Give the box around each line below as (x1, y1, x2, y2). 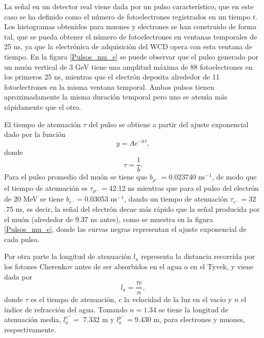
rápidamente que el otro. (4, 101, 82, 112)
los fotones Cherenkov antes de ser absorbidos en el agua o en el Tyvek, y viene (4, 261, 254, 271)
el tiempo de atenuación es (4, 182, 88, 193)
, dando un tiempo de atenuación (124, 193, 228, 204)
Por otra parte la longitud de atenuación (4, 251, 131, 262)
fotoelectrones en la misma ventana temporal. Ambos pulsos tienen (4, 81, 214, 92)
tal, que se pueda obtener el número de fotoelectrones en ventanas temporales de (4, 31, 257, 42)
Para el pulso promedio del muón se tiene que (4, 171, 148, 182)
